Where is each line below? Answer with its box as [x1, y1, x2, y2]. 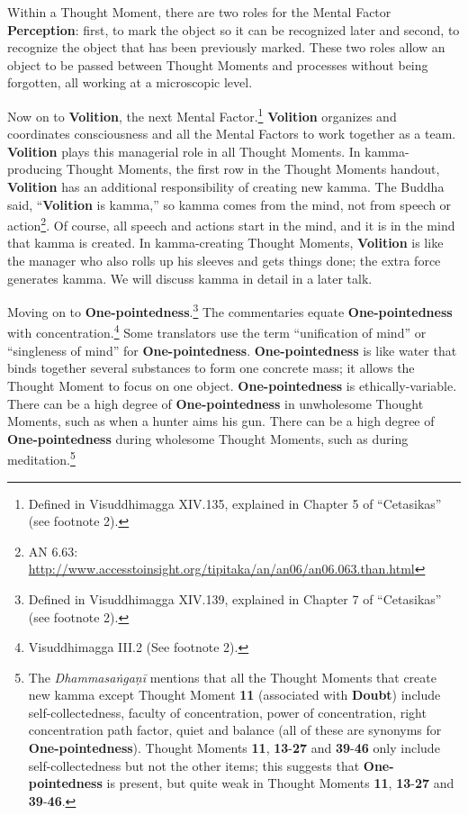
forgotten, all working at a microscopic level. [7, 73, 253, 92]
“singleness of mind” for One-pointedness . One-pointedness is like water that [7, 340, 457, 359]
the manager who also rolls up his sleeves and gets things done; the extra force [7, 251, 441, 270]
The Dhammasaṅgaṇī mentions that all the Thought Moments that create [28, 667, 436, 686]
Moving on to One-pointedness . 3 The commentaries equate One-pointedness [7, 300, 453, 321]
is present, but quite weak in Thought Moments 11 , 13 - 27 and [106, 774, 454, 792]
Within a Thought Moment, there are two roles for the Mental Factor [7, 3, 391, 21]
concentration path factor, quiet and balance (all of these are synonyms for [28, 720, 442, 739]
